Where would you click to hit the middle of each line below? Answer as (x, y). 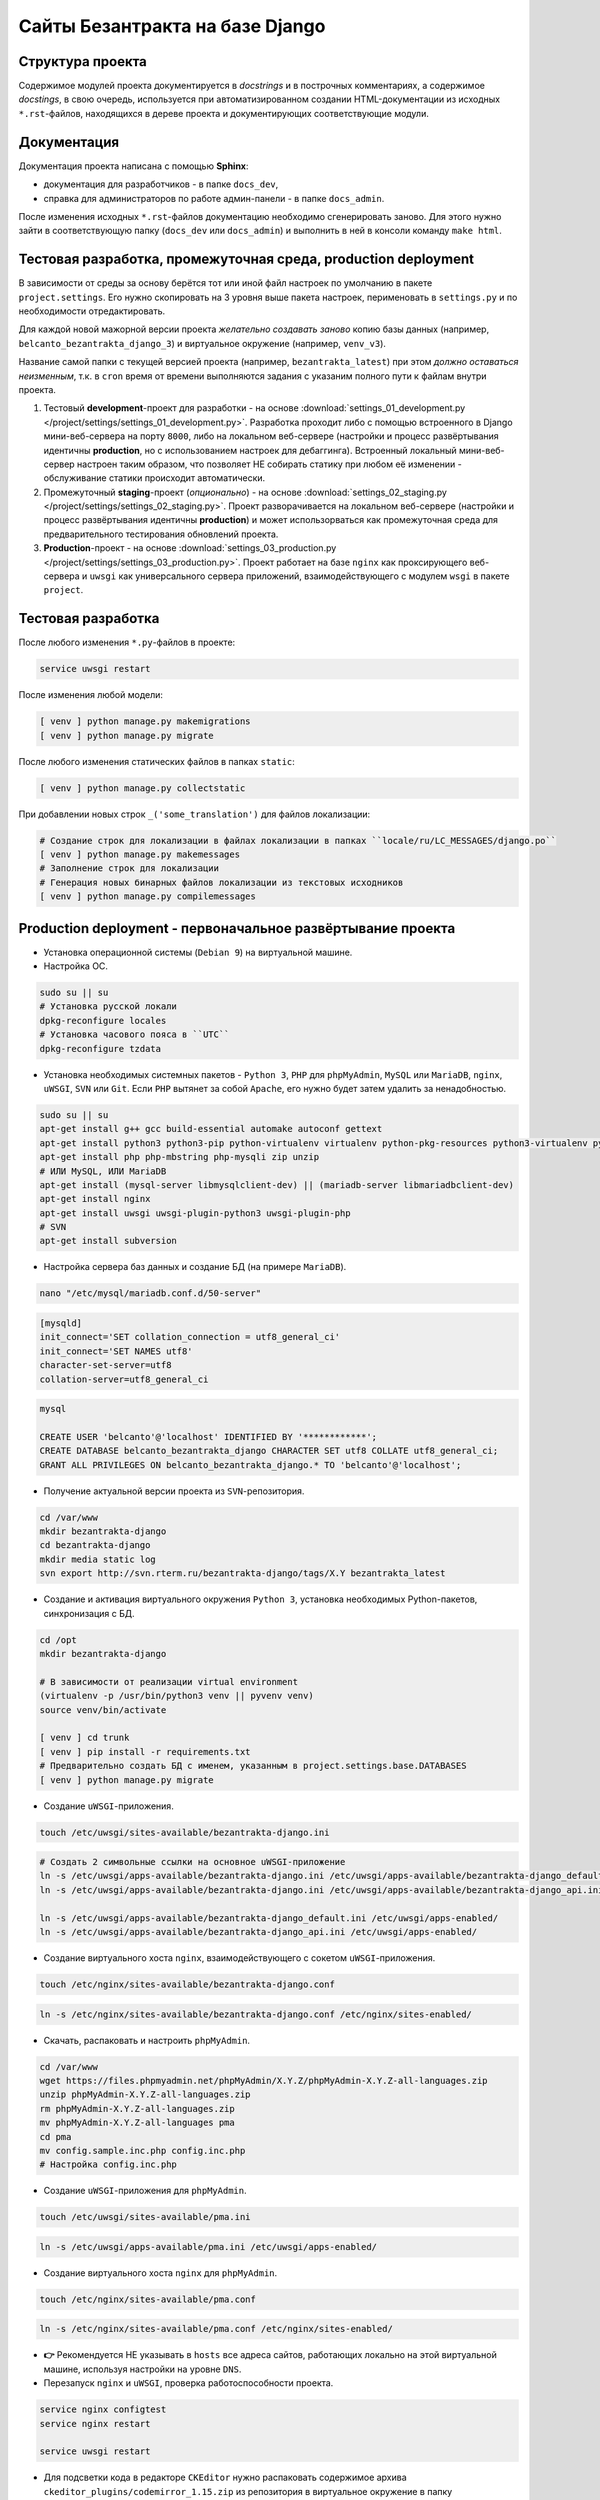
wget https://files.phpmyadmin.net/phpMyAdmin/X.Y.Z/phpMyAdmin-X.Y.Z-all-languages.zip (264, 2080)
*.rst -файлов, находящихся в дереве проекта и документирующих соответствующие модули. (223, 113)
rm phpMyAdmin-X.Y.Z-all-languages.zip (137, 2108)
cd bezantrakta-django (95, 1545)
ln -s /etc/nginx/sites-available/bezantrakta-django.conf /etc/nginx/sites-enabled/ (255, 2014)
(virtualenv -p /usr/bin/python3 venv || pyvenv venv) (176, 1696)
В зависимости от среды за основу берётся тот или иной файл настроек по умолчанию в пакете (225, 283)
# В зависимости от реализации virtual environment (169, 1681)
